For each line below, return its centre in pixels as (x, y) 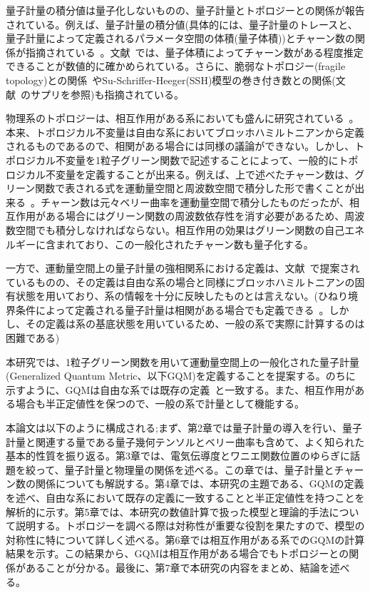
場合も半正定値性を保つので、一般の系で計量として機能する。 (160, 404)
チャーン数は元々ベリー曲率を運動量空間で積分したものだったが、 (195, 202)
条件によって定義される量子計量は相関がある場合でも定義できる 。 (172, 309)
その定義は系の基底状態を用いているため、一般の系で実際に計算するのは (195, 324)
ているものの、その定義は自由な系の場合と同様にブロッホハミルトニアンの (180, 282)
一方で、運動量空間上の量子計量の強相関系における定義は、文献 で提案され (183, 268)
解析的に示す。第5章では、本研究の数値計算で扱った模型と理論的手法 (168, 511)
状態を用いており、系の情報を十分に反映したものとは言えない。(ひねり (182, 296)
